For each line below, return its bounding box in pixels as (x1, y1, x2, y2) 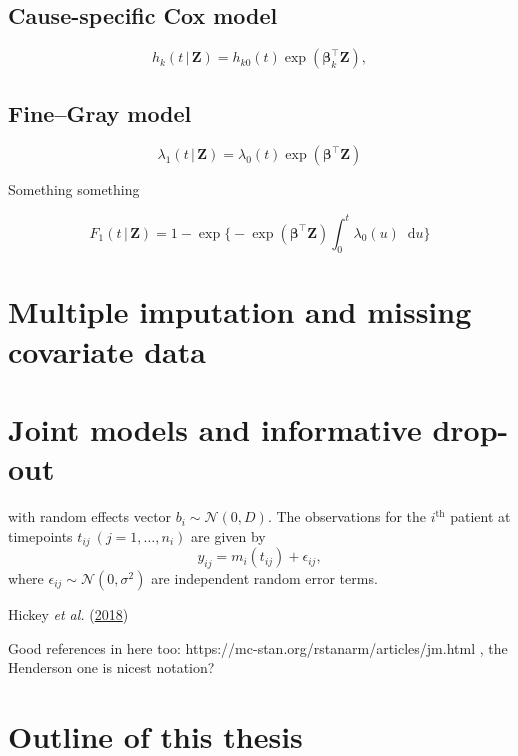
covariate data (8, 330, 206, 371)
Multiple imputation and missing (8, 291, 472, 332)
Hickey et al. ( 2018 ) (8, 604, 129, 625)
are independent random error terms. (151, 568, 378, 589)
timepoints (8, 525, 73, 546)
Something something (8, 179, 140, 200)
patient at (450, 506, 511, 527)
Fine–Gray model (8, 97, 192, 128)
